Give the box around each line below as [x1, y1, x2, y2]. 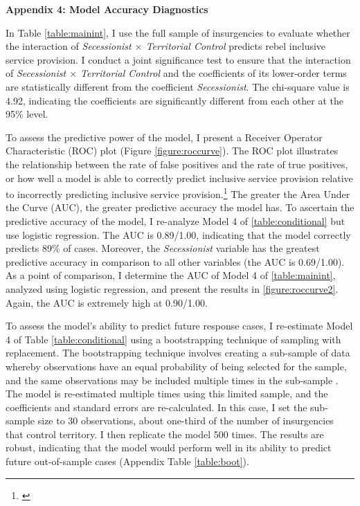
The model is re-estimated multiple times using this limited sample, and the [6, 386, 328, 401]
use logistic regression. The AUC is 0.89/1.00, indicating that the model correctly [6, 227, 351, 242]
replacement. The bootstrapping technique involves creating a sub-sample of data [6, 345, 350, 360]
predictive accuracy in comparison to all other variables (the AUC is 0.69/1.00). [6, 254, 345, 269]
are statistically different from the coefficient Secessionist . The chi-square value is [6, 79, 350, 93]
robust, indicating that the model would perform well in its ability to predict [6, 440, 332, 455]
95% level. [6, 107, 48, 121]
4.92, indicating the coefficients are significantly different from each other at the [6, 93, 343, 107]
